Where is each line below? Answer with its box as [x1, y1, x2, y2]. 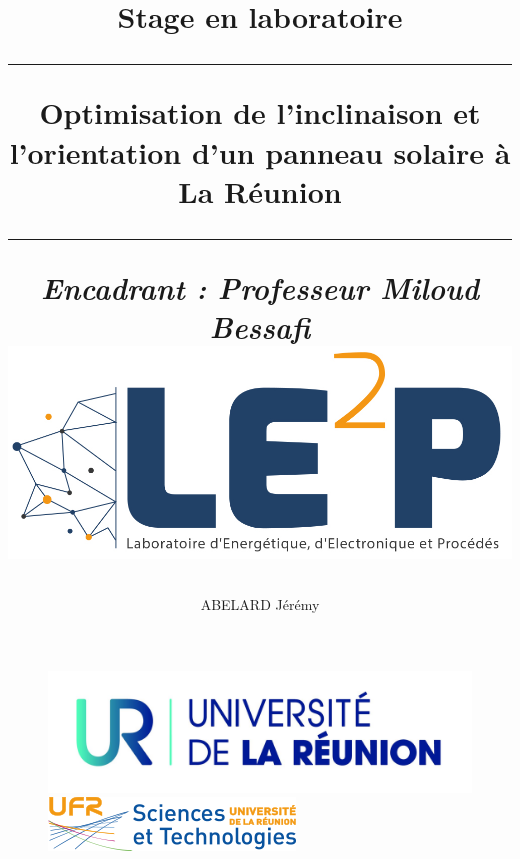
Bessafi [209, 306, 311, 348]
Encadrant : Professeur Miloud [41, 266, 479, 308]
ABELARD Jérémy [200, 594, 320, 615]
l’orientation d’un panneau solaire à [9, 131, 511, 172]
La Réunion [178, 170, 342, 211]
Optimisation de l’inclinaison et [39, 92, 481, 133]
